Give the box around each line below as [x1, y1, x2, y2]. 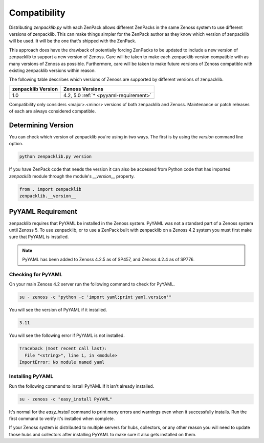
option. [9, 141, 23, 147]
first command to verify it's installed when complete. [9, 416, 115, 421]
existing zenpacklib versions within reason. [9, 67, 96, 73]
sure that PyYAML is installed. [9, 234, 69, 240]
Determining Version [9, 121, 74, 129]
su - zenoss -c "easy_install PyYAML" [19, 396, 112, 402]
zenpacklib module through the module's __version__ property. [9, 173, 135, 179]
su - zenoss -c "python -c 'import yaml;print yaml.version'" [19, 294, 172, 300]
